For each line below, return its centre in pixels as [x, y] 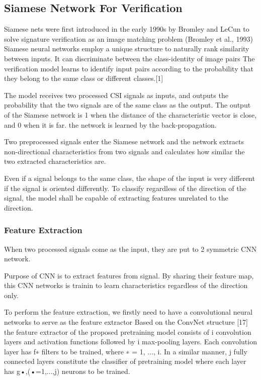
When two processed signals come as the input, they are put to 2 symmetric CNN [130, 249]
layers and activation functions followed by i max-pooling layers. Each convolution [130, 342]
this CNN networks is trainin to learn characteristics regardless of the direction [126, 285]
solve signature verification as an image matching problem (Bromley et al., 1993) [128, 38]
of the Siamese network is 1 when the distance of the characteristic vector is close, [130, 114]
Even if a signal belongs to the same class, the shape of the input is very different [129, 178]
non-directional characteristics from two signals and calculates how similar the [124, 151]
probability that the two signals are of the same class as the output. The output [127, 105]
